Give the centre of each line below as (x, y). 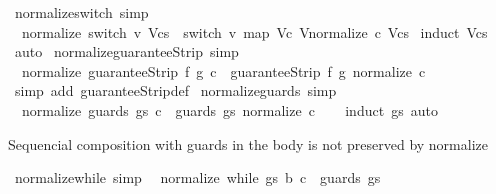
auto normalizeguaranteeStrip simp (126, 51)
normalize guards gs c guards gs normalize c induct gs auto (229, 109)
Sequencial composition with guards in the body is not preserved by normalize (248, 143)
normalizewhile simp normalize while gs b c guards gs (197, 177)
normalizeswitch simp (81, 12)
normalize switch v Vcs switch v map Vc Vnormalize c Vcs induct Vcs (254, 31)
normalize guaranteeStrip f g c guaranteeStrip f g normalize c (223, 70)
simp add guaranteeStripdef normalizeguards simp (175, 90)
